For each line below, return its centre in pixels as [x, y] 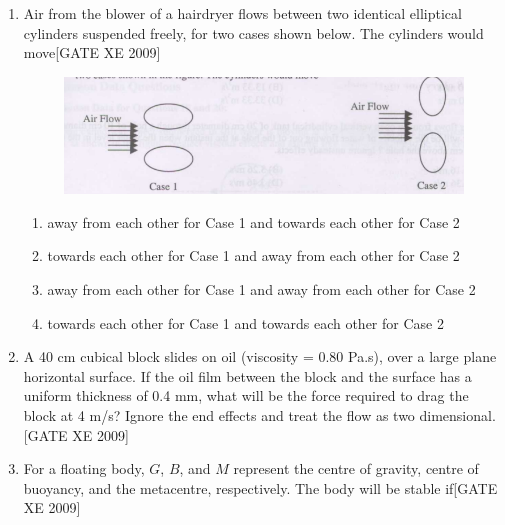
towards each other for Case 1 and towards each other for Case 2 [245, 322]
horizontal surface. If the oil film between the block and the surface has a [247, 375]
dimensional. [457, 415]
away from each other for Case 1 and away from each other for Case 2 [261, 289]
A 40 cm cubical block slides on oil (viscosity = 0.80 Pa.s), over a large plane [260, 356]
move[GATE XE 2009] [92, 52]
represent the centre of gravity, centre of [356, 468]
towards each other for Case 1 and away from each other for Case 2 [253, 255]
